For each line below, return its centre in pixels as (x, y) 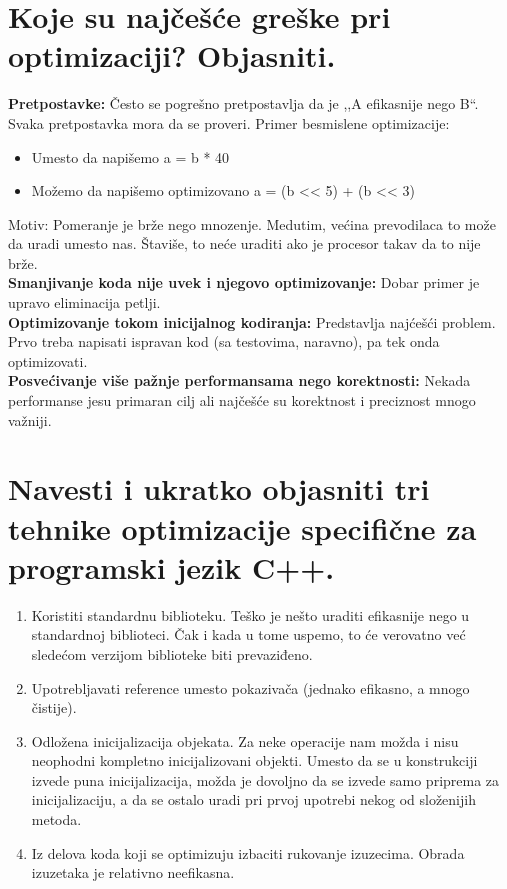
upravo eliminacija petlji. (84, 302)
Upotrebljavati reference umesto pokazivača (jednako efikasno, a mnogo (250, 687)
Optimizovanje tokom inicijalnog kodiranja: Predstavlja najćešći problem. (252, 321)
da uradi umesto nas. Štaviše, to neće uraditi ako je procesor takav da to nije (244, 243)
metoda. (56, 819)
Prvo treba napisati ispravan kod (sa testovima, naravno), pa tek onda (224, 341)
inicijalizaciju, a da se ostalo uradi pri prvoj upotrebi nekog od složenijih (253, 799)
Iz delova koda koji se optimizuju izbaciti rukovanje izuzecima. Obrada (248, 852)
